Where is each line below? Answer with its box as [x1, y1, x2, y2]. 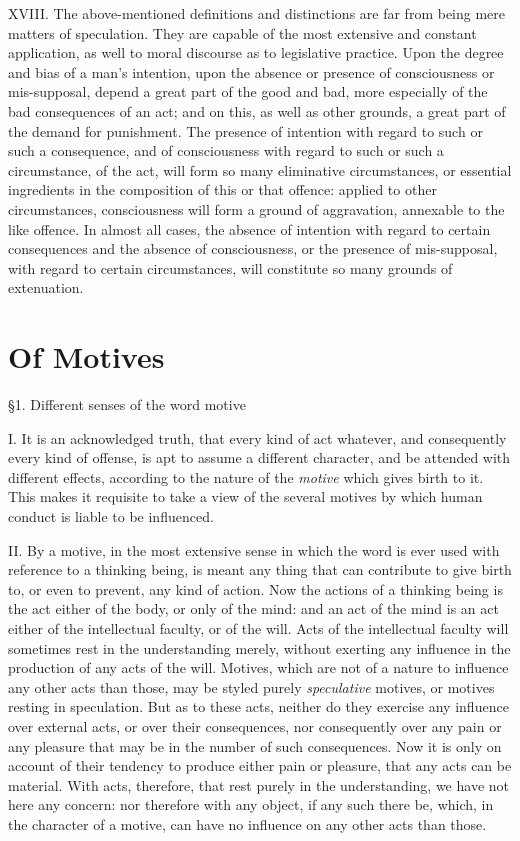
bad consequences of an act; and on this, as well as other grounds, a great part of [8, 100, 506, 121]
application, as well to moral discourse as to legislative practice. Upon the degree [8, 42, 504, 63]
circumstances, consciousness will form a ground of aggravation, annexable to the [8, 198, 505, 219]
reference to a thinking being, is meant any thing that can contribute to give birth [8, 559, 512, 580]
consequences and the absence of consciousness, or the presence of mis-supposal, [8, 238, 498, 259]
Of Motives [8, 336, 165, 377]
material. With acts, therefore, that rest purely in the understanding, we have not [8, 774, 509, 795]
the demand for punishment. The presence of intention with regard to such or [8, 120, 483, 141]
